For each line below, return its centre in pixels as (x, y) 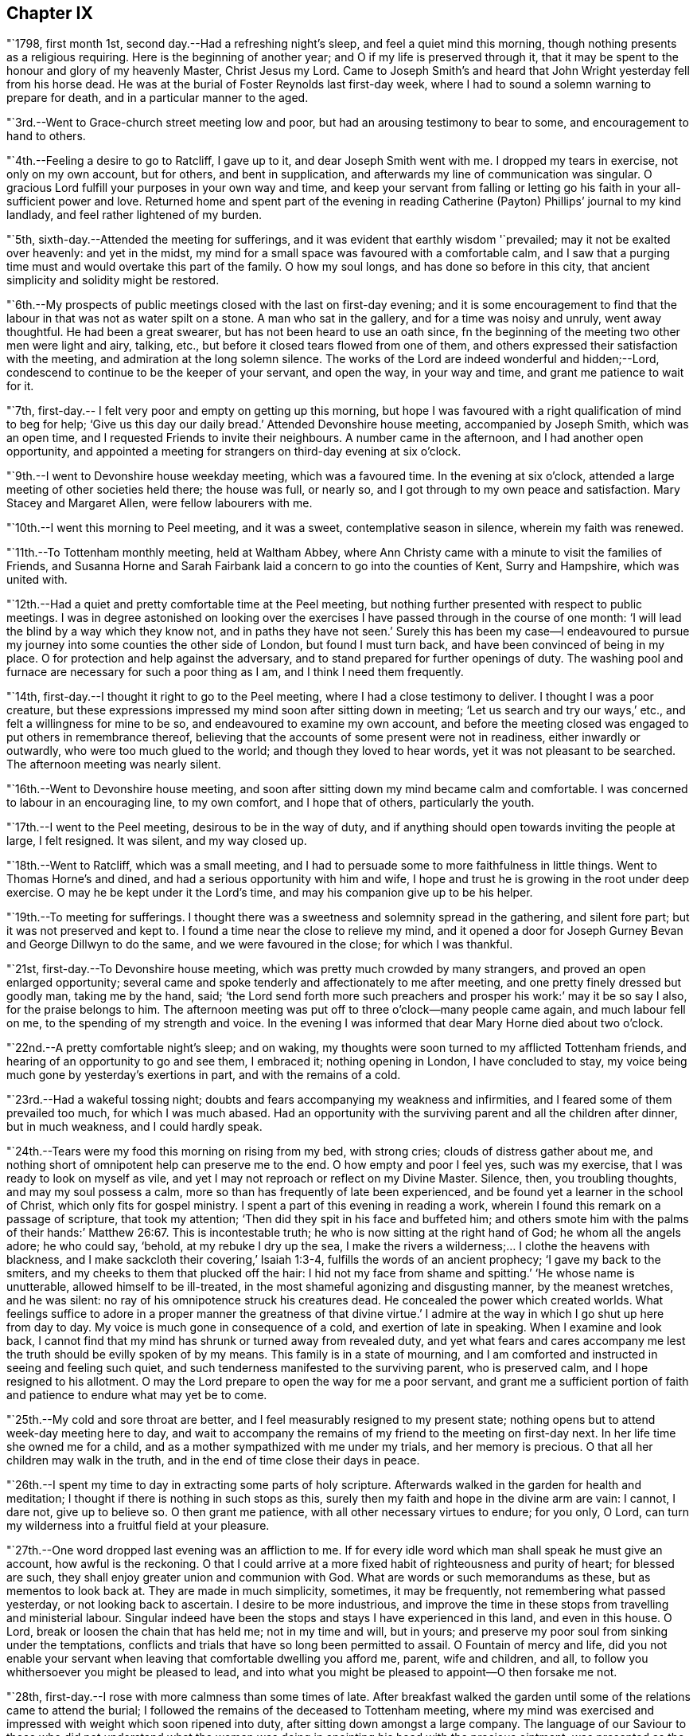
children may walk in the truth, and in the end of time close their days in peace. (213, 1460)
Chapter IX (50, 13)
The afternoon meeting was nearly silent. (114, 764)
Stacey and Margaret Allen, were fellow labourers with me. (160, 503)
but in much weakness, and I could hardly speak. (134, 1127)
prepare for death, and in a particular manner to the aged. (158, 98)
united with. (37, 580)
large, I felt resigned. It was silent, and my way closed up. (157, 841)
